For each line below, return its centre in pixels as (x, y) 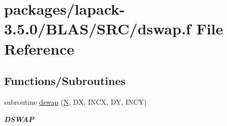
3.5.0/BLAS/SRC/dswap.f (98, 29)
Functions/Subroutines (65, 81)
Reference (39, 48)
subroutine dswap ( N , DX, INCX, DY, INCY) (75, 101)
